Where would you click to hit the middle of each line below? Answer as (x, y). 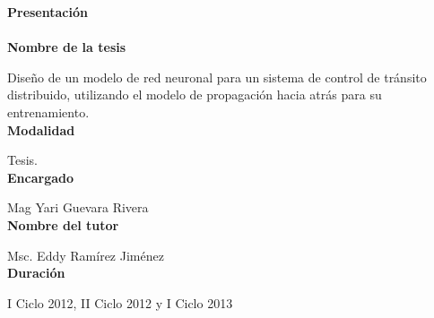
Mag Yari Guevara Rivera (78, 207)
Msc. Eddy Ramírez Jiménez (86, 255)
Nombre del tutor (63, 224)
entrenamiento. (48, 112)
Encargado (41, 177)
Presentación (48, 12)
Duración (36, 273)
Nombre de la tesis (67, 47)
